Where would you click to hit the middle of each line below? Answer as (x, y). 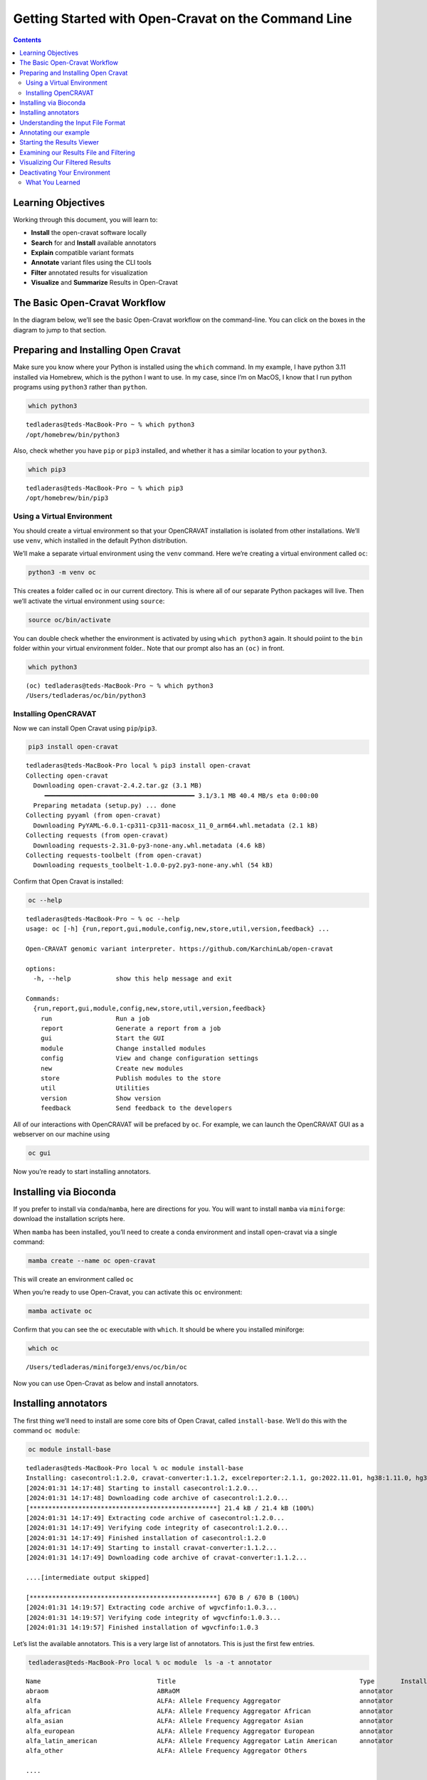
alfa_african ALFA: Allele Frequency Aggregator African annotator (210, 1711)
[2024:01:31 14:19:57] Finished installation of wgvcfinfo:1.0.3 (142, 1628)
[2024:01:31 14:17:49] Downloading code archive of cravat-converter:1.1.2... (167, 1558)
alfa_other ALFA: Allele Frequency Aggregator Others (167, 1751)
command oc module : (47, 1430)
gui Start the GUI (102, 1038)
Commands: (43, 998)
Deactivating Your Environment (65, 172)
